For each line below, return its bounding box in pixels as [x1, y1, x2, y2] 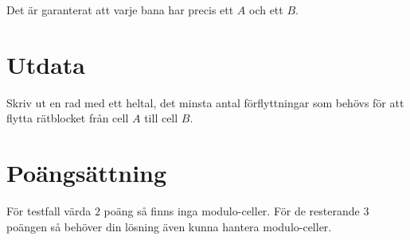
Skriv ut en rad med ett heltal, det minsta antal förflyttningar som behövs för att [6, 94, 404, 110]
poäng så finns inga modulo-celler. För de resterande [103, 203, 360, 219]
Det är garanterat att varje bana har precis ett [6, 2, 234, 17]
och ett [248, 2, 283, 17]
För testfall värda [6, 203, 92, 219]
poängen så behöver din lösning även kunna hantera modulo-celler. [6, 218, 332, 234]
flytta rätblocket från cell [6, 110, 129, 126]
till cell [144, 110, 178, 126]
